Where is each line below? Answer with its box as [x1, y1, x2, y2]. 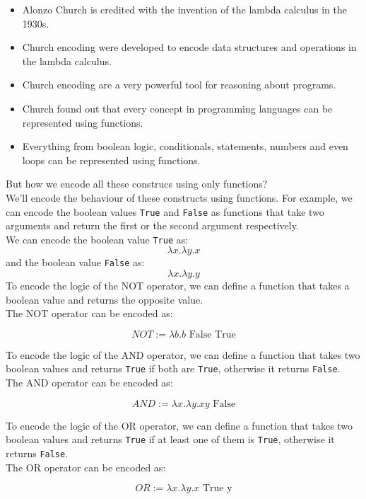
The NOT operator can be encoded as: [6, 306, 173, 321]
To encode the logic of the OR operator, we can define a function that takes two [6, 418, 353, 432]
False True [189, 329, 236, 340]
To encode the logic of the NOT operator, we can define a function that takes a [6, 278, 350, 293]
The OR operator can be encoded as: [6, 459, 166, 474]
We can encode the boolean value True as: [6, 231, 189, 246]
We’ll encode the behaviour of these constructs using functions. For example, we [6, 190, 353, 205]
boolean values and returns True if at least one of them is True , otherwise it [6, 432, 335, 447]
